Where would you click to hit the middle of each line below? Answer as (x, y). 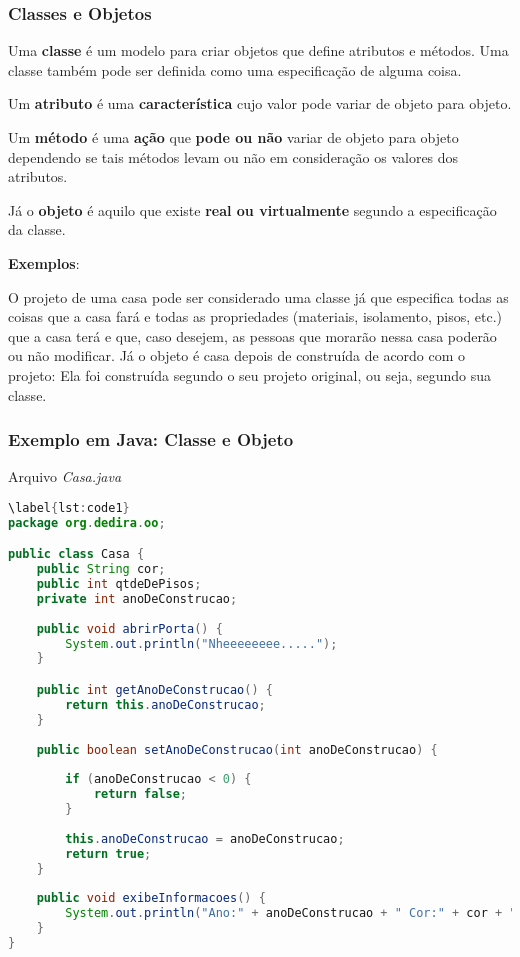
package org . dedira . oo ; (87, 522)
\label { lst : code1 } (69, 507)
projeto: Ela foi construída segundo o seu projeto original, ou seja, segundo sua (250, 374)
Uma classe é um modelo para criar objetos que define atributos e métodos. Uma (258, 50)
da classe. (37, 229)
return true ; (108, 853)
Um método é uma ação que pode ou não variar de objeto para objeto (233, 137)
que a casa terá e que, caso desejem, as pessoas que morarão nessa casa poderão (252, 335)
